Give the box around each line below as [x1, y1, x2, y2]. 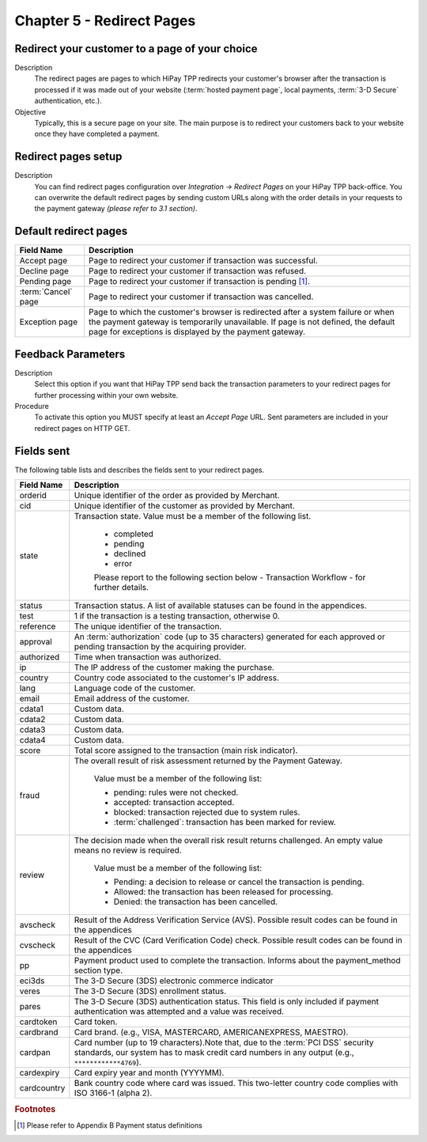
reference [19, 621, 56, 632]
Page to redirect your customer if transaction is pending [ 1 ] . [88, 276, 311, 287]
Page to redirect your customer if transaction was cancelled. [88, 291, 314, 302]
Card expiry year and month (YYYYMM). [74, 1068, 225, 1079]
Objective [14, 107, 47, 116]
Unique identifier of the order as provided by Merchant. [74, 490, 280, 501]
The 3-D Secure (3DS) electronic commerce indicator [74, 975, 274, 986]
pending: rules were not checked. [113, 787, 239, 798]
